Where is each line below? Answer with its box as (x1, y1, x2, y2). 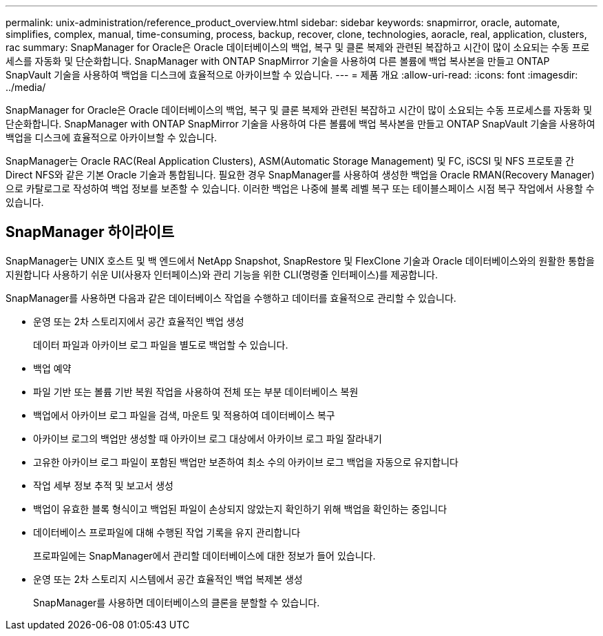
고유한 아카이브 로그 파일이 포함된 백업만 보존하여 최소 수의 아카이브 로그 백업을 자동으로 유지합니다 (33, 455, 458, 468)
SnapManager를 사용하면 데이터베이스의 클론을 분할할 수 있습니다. (33, 596, 320, 608)
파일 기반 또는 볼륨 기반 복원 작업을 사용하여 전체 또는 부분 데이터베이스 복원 (33, 385, 359, 398)
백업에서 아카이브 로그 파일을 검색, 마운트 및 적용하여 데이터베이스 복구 (33, 409, 335, 421)
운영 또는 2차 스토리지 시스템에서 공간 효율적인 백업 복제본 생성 (33, 573, 303, 585)
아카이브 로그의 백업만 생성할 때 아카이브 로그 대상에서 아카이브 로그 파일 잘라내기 (33, 432, 382, 444)
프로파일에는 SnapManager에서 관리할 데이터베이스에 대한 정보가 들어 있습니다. (33, 549, 376, 562)
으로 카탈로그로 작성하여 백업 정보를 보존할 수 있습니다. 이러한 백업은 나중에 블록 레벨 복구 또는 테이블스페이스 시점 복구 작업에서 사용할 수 (6, 183, 595, 194)
